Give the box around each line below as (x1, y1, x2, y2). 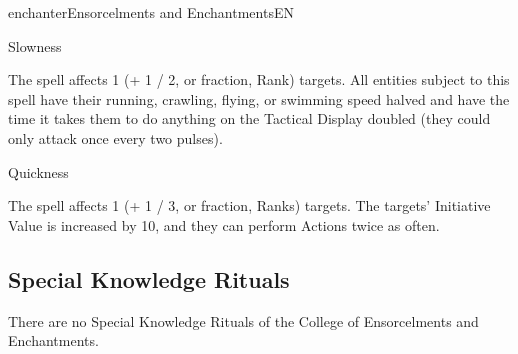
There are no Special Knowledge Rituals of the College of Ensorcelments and (8, 310, 479, 331)
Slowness (8, 35, 62, 56)
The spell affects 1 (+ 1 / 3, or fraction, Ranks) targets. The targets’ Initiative (8, 195, 491, 216)
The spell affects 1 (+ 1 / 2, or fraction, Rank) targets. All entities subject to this (8, 69, 510, 90)
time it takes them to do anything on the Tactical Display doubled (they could (8, 108, 491, 129)
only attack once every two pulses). (8, 127, 223, 148)
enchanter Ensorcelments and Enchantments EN (8, 2, 294, 22)
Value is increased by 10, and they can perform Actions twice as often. (8, 214, 440, 235)
